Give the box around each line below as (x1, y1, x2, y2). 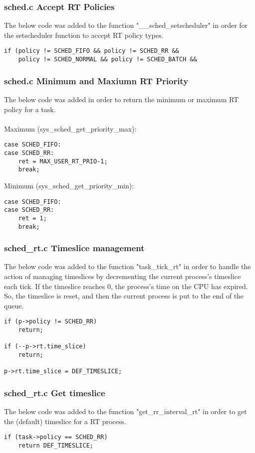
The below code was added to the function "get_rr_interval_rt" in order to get (4, 406, 247, 417)
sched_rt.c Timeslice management (4, 242, 145, 254)
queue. (4, 300, 24, 310)
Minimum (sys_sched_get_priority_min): (4, 180, 134, 190)
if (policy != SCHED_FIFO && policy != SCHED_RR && (4, 47, 179, 55)
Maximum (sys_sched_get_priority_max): (4, 123, 137, 134)
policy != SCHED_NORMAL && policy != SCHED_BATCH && (18, 56, 197, 63)
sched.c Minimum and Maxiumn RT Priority (4, 74, 189, 87)
